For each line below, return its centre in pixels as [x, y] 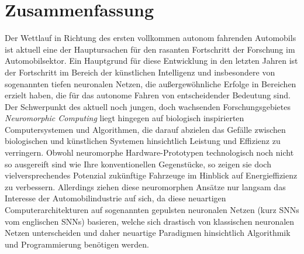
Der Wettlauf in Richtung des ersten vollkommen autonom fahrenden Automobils [151, 38]
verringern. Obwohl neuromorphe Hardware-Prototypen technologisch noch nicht [149, 152]
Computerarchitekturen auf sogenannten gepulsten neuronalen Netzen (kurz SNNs [152, 210]
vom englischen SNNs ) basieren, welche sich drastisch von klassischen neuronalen [150, 221]
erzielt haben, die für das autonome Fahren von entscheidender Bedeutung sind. [148, 95]
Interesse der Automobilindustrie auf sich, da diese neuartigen [115, 198]
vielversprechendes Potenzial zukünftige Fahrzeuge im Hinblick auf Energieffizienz [151, 175]
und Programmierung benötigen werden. [77, 244]
